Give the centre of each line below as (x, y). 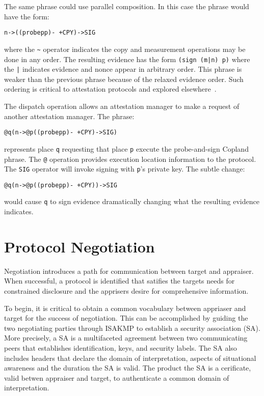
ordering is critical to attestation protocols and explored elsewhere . (110, 89)
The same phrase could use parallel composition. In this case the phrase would (127, 6)
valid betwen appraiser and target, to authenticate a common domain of (117, 377)
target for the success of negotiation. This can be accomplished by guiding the (126, 318)
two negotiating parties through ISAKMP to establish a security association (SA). (132, 328)
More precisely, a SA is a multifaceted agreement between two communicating (126, 338)
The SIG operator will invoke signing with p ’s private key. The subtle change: (125, 169)
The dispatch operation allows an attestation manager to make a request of (122, 106)
